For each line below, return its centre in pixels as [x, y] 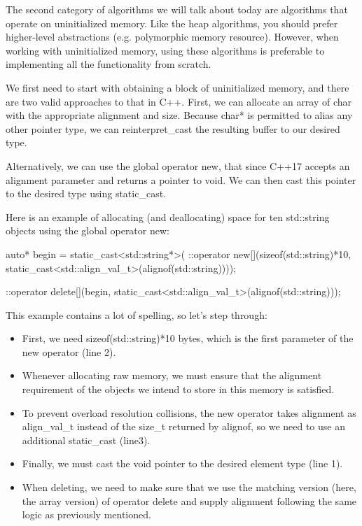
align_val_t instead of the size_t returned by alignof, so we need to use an [183, 426]
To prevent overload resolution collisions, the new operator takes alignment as [189, 412]
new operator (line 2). [69, 351]
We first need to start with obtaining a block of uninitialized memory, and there [177, 87]
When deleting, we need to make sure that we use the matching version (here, [189, 487]
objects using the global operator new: [88, 230]
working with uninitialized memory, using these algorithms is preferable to [165, 50]
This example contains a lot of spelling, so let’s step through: [137, 314]
